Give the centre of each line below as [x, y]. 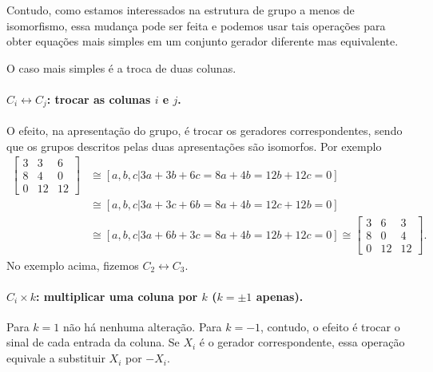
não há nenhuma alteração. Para [142, 326]
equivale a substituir [56, 358]
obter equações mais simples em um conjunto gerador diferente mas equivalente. [203, 41]
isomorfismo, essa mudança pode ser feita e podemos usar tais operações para [196, 25]
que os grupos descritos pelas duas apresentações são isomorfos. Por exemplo [194, 146]
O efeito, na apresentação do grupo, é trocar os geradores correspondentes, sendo [205, 131]
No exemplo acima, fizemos [73, 265]
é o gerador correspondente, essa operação [302, 342]
